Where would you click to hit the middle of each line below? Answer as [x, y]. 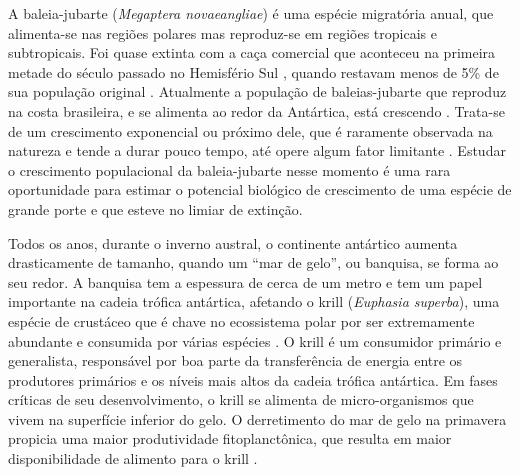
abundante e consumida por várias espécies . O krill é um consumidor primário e [255, 340]
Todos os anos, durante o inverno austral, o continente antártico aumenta [233, 242]
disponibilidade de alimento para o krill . [133, 458]
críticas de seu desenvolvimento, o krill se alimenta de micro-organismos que [241, 399]
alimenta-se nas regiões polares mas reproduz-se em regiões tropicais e [222, 32]
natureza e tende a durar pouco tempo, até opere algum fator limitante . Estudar [257, 150]
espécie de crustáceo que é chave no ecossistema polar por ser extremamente [241, 320]
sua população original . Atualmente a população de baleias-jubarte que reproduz [257, 91]
